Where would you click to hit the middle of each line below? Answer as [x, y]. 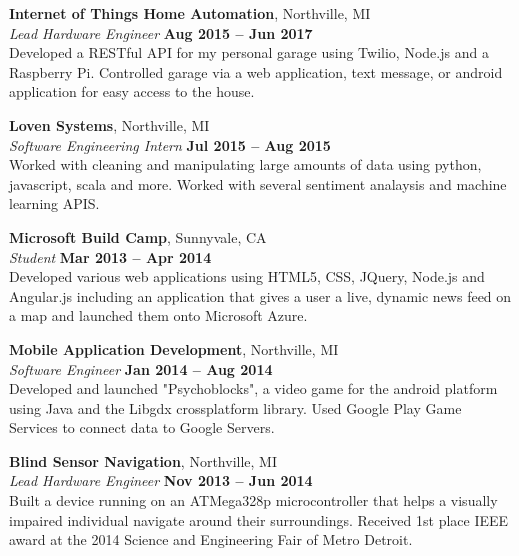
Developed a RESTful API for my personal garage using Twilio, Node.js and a [249, 52]
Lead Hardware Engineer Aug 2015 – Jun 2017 [161, 32]
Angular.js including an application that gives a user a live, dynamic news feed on [260, 295]
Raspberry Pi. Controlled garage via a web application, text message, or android [256, 71]
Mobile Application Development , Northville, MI [174, 348]
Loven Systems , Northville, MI [109, 124]
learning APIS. [54, 203]
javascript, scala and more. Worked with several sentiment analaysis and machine [258, 183]
